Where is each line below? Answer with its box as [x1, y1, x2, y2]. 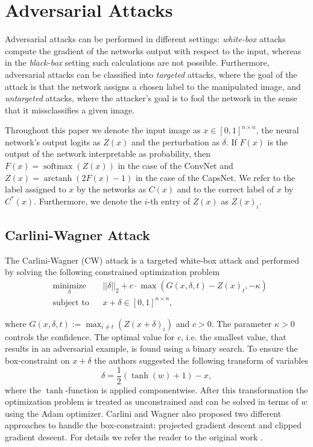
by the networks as [77, 183, 146, 195]
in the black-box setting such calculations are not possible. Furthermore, [5, 56, 270, 69]
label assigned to [5, 183, 66, 195]
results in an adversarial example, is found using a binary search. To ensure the [5, 342, 298, 355]
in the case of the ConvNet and [118, 159, 233, 172]
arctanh [43, 174, 72, 183]
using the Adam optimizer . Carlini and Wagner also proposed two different [5, 407, 282, 419]
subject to [52, 298, 89, 307]
